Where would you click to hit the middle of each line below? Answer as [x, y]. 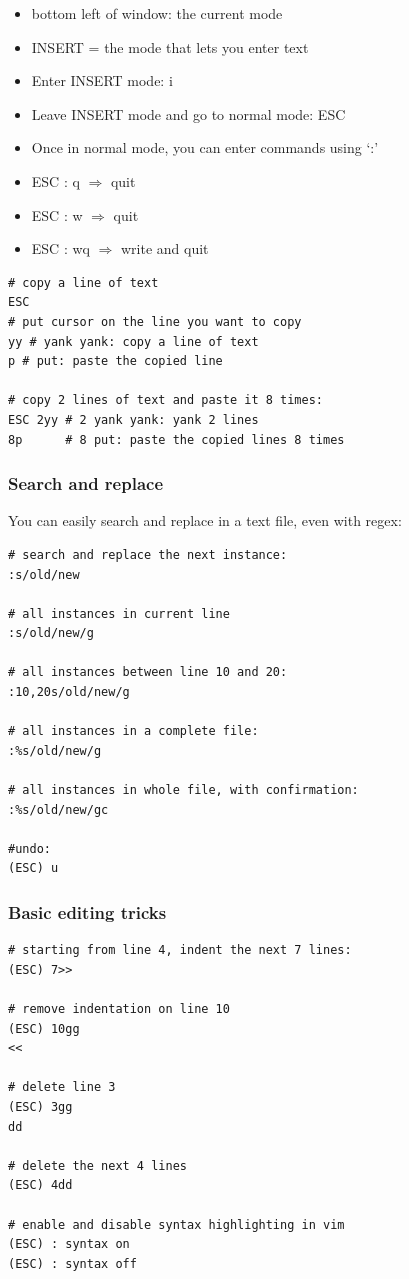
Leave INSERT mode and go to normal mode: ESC [188, 113]
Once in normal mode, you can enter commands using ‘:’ [205, 147]
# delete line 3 [62, 1087]
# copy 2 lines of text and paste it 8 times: [165, 400]
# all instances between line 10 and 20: [148, 672]
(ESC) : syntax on [69, 1244]
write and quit [165, 248]
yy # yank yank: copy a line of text [133, 341]
